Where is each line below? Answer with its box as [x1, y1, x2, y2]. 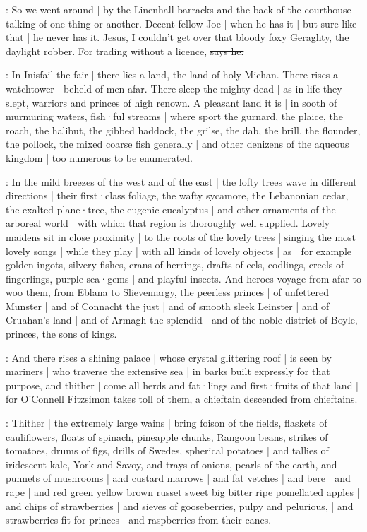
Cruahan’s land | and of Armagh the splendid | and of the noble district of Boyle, [6, 312, 358, 327]
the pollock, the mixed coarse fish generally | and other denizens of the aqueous [6, 136, 349, 151]
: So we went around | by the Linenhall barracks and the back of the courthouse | [6, 2, 358, 16]
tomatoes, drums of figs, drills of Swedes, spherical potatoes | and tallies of [6, 443, 329, 458]
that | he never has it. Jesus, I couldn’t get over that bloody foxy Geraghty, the [6, 30, 349, 45]
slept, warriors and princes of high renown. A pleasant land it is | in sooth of [6, 95, 337, 110]
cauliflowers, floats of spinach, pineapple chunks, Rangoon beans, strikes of [6, 429, 328, 444]
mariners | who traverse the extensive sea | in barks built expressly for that [6, 364, 330, 379]
